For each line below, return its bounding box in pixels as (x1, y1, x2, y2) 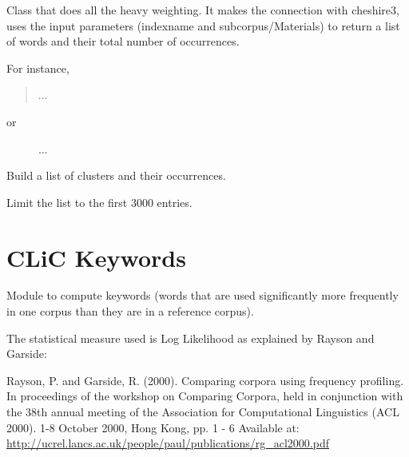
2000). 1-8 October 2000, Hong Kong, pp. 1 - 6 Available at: (6, 419, 300, 435)
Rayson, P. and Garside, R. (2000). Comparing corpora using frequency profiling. (6, 372, 404, 388)
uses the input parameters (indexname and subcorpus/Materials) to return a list (6, 17, 400, 34)
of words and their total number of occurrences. (6, 33, 240, 50)
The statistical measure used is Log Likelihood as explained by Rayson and (6, 329, 375, 346)
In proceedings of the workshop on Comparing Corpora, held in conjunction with (6, 387, 403, 404)
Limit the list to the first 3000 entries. (6, 193, 193, 210)
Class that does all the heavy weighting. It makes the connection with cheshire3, (6, 2, 399, 18)
